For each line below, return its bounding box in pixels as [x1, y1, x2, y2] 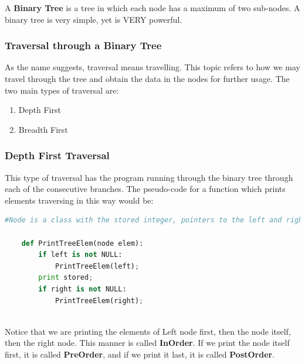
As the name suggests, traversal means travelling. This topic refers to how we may [5, 61, 300, 73]
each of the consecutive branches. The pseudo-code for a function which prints [5, 183, 286, 195]
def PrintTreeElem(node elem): [21, 239, 144, 248]
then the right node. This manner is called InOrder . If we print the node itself [5, 336, 290, 349]
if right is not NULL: [38, 284, 127, 293]
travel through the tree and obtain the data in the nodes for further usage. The [5, 73, 290, 84]
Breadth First [18, 123, 68, 135]
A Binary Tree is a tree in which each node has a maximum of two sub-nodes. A [5, 2, 300, 13]
